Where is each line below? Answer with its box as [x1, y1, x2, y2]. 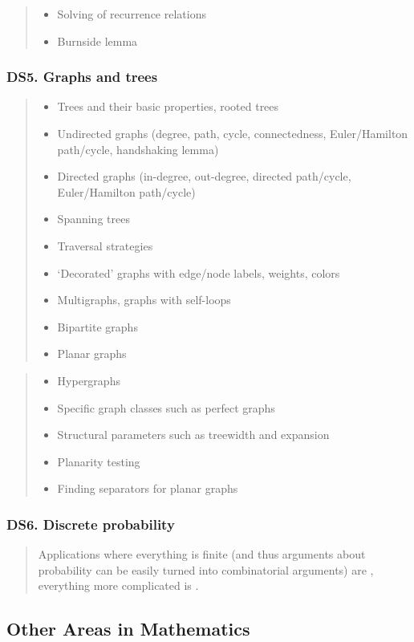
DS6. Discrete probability [6, 514, 175, 534]
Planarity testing [57, 453, 140, 469]
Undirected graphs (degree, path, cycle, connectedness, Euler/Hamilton [57, 125, 408, 141]
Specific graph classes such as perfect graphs [57, 399, 275, 416]
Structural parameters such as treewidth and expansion [57, 426, 330, 443]
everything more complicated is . [38, 577, 199, 594]
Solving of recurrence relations [57, 6, 206, 22]
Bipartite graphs [57, 318, 138, 335]
